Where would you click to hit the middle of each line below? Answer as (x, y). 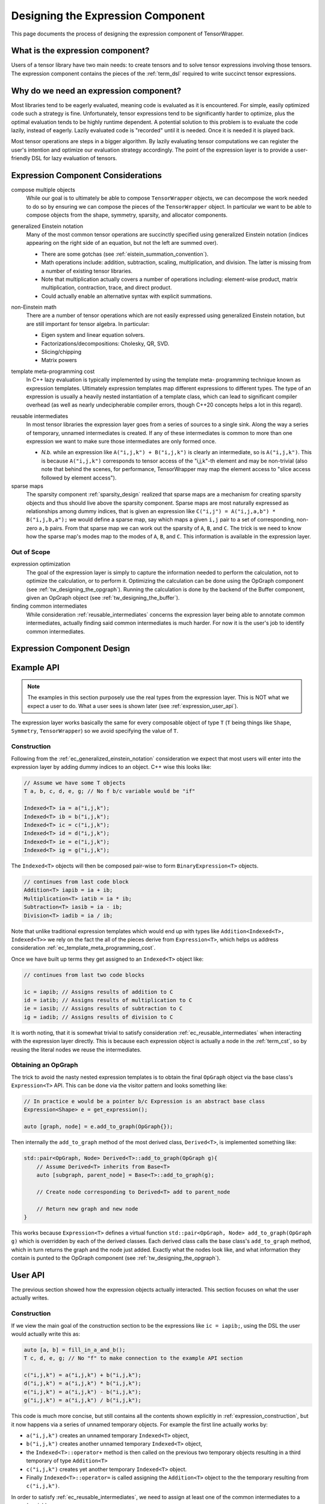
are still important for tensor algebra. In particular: (88, 324)
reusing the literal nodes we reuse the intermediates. (76, 1049)
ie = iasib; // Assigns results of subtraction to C (103, 1009)
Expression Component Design (71, 649)
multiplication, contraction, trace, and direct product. (107, 288)
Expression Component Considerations (87, 175)
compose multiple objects (43, 190)
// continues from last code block (76, 882)
